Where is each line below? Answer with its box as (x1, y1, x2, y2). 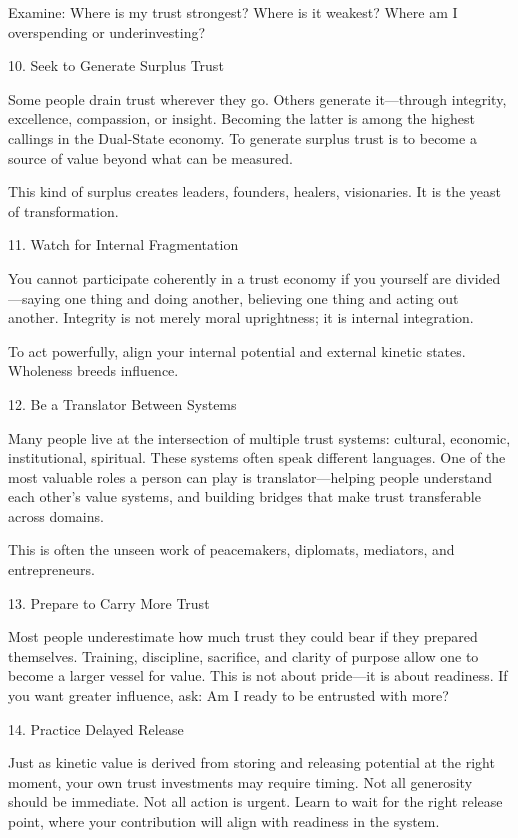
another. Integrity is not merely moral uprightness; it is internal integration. (8, 307, 474, 328)
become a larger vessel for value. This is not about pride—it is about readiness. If (8, 665, 508, 686)
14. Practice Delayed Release (8, 718, 184, 739)
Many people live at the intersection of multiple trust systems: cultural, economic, (8, 427, 511, 448)
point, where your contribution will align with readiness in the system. (8, 811, 440, 831)
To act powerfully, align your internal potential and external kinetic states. (8, 340, 466, 361)
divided (455, 267, 501, 288)
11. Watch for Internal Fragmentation (8, 234, 239, 255)
